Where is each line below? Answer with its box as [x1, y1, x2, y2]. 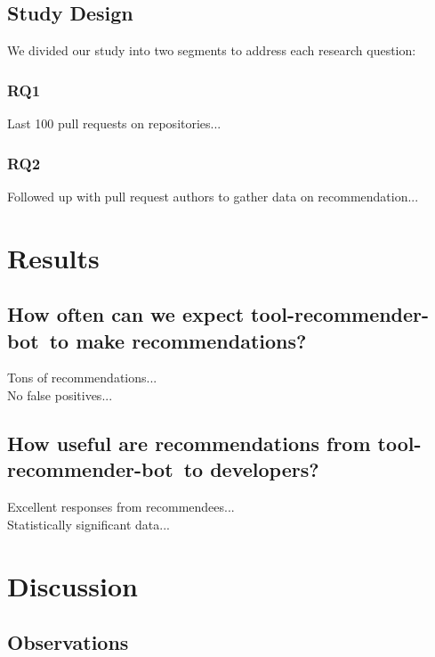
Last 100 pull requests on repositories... [7, 114, 222, 133]
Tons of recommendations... [7, 368, 157, 387]
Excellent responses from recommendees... [7, 497, 235, 516]
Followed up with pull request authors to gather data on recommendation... [7, 186, 419, 205]
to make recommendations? [49, 326, 307, 354]
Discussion [7, 567, 138, 604]
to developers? [183, 456, 319, 483]
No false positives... [7, 385, 113, 404]
